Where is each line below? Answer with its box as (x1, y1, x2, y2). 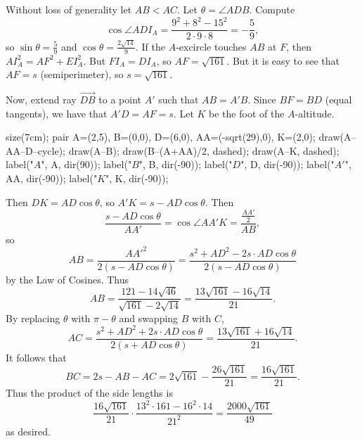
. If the (135, 39, 165, 53)
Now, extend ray (6, 92, 77, 107)
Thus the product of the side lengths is (6, 385, 173, 400)
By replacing (6, 310, 60, 325)
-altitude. (295, 106, 335, 120)
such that (158, 92, 199, 107)
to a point (98, 92, 141, 107)
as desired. (6, 423, 51, 438)
